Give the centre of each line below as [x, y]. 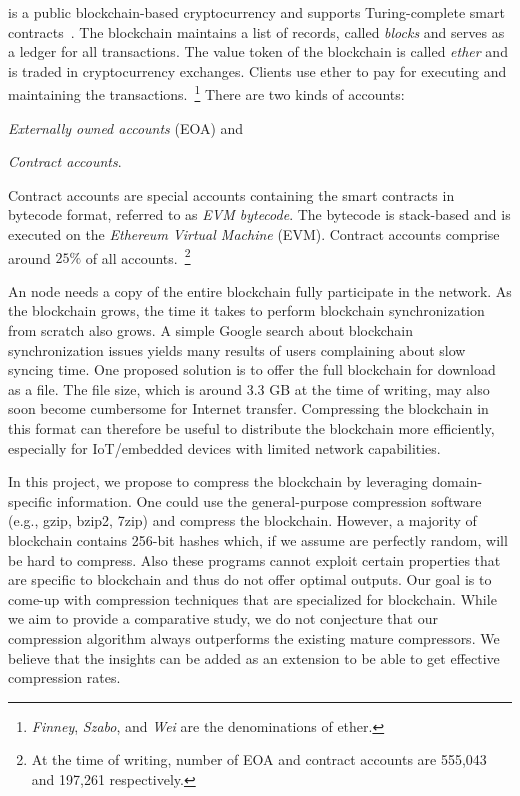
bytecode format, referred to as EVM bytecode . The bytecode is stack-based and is [259, 214]
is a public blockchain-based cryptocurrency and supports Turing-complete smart [256, 12]
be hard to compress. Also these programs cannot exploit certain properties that [254, 559]
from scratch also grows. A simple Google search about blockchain [211, 330]
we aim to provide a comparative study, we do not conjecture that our [223, 618]
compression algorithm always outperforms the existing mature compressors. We [254, 637]
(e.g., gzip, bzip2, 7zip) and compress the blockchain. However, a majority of [242, 520]
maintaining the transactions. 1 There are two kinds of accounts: [206, 93]
